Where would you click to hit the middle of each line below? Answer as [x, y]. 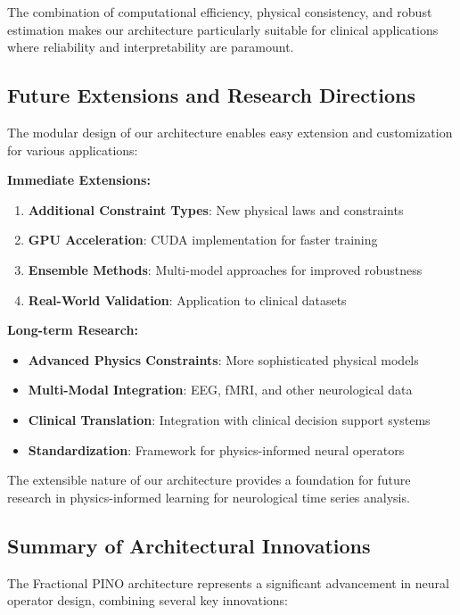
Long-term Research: [73, 330]
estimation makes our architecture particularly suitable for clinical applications [223, 29]
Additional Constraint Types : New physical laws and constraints [216, 209]
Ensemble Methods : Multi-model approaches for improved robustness [225, 269]
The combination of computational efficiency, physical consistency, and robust [220, 12]
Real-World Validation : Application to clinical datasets [187, 299]
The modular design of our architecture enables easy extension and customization [230, 132]
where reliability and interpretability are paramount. [151, 47]
